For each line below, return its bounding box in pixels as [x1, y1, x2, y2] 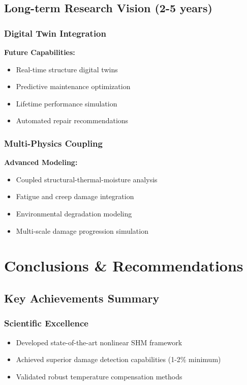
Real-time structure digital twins [16, 64, 118, 74]
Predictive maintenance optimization [16, 81, 131, 92]
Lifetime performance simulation [16, 98, 117, 108]
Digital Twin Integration [4, 26, 106, 39]
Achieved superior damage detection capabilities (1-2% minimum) [16, 354, 221, 365]
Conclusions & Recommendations [4, 255, 243, 276]
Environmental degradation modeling [16, 208, 132, 218]
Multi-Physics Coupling [4, 136, 103, 149]
